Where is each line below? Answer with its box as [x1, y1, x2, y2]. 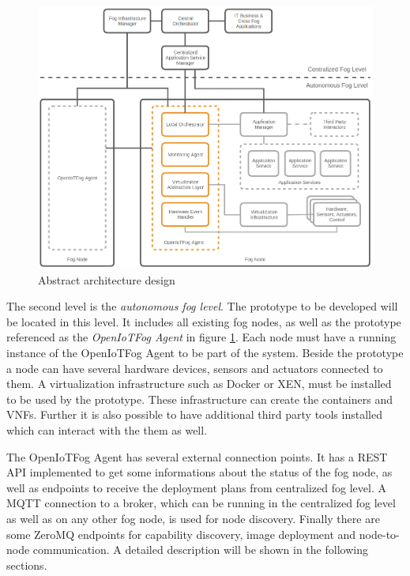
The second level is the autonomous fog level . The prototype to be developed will [6, 298, 398, 314]
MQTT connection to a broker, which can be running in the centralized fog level [6, 495, 396, 511]
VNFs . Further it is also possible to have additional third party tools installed [6, 406, 382, 423]
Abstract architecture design [38, 271, 175, 288]
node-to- [359, 525, 400, 542]
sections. [6, 556, 47, 573]
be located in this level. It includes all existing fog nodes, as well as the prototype [6, 313, 401, 329]
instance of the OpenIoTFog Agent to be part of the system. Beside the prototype [6, 344, 404, 360]
